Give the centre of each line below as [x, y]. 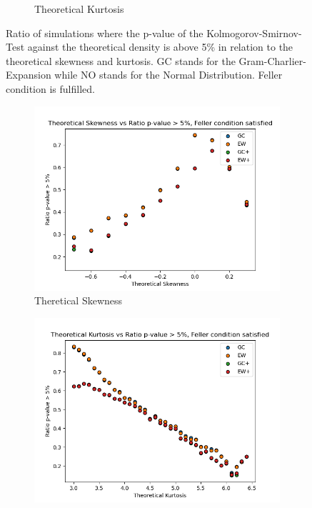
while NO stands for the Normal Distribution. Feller [168, 75]
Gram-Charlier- [272, 60]
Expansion [29, 75]
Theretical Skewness [79, 300]
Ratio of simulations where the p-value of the [105, 33]
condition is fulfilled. [50, 88]
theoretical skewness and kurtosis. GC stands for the [121, 60]
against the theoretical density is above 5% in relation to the [160, 47]
